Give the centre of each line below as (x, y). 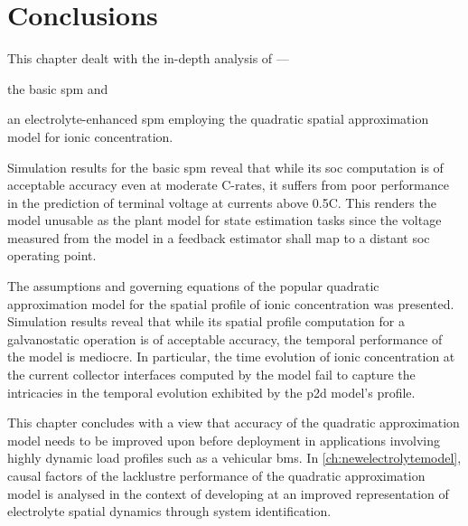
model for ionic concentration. (90, 136)
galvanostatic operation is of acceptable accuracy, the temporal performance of (225, 338)
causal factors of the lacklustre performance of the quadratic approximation (216, 475)
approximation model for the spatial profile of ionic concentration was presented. (231, 303)
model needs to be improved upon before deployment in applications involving (224, 440)
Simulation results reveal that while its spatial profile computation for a (206, 321)
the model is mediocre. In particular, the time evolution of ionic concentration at (231, 357)
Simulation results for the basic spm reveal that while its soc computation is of (225, 167)
